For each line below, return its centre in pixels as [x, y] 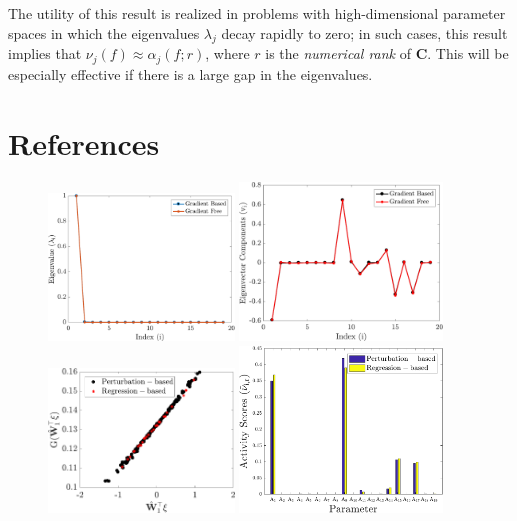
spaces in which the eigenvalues [104, 32]
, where [227, 53]
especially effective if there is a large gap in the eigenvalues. [190, 73]
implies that [45, 53]
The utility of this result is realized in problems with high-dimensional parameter [257, 13]
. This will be [468, 53]
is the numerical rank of [338, 53]
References [84, 142]
